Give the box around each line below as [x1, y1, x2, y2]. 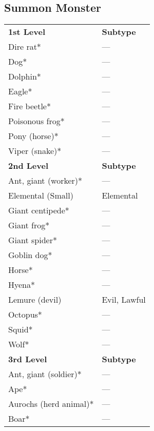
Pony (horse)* [8, 130, 59, 142]
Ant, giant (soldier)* [8, 368, 82, 380]
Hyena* [8, 279, 35, 291]
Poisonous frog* [8, 115, 65, 127]
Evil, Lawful [102, 293, 146, 306]
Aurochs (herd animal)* [8, 398, 94, 410]
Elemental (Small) [8, 189, 73, 202]
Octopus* [8, 308, 42, 321]
